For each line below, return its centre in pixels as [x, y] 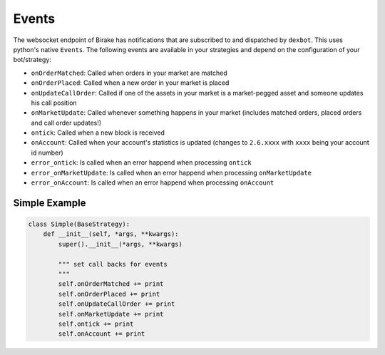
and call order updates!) [66, 123]
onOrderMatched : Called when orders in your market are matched [129, 73]
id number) [47, 153]
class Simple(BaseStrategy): [79, 224]
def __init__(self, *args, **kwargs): [111, 234]
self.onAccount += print [102, 334]
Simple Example [50, 203]
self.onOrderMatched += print [111, 284]
